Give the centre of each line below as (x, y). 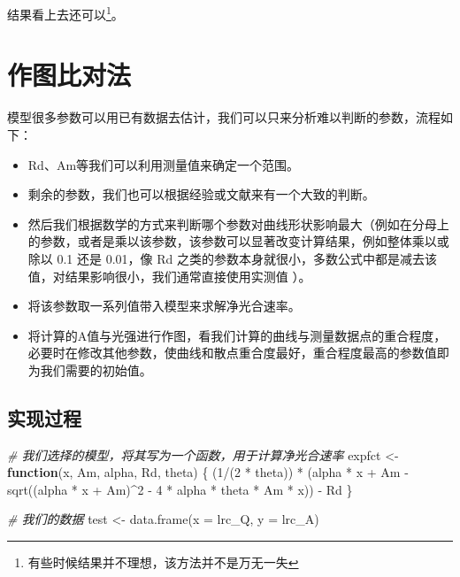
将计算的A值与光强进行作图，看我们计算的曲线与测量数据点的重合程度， (237, 335)
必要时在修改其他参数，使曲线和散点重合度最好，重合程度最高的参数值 (232, 353)
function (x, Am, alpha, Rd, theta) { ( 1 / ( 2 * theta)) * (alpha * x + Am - (208, 472)
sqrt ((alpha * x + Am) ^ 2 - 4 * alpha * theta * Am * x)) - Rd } (180, 489)
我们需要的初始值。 (96, 369)
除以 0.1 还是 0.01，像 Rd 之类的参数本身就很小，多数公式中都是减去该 (232, 258)
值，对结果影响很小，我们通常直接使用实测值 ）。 (169, 276)
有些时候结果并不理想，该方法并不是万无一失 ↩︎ (163, 562)
